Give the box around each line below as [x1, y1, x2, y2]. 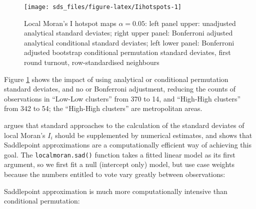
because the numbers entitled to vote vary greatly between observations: [4, 169, 225, 179]
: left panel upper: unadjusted [145, 17, 236, 28]
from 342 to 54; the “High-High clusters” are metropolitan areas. [4, 103, 202, 113]
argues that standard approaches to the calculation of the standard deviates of [4, 120, 244, 130]
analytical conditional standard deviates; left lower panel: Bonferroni [24, 37, 234, 47]
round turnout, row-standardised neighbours [24, 57, 159, 67]
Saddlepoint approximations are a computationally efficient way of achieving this [4, 139, 251, 150]
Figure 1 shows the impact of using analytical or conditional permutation [4, 73, 228, 84]
